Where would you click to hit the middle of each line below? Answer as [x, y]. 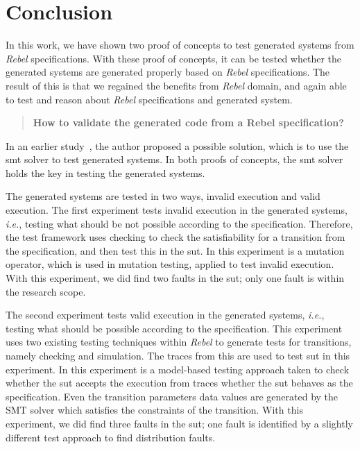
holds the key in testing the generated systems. [105, 172]
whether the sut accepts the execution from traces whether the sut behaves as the [179, 383]
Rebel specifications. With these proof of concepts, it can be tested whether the [174, 58]
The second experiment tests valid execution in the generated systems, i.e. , [165, 315]
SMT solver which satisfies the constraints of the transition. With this [154, 410]
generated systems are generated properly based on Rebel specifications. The [168, 72]
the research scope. [46, 291]
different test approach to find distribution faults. [111, 437]
